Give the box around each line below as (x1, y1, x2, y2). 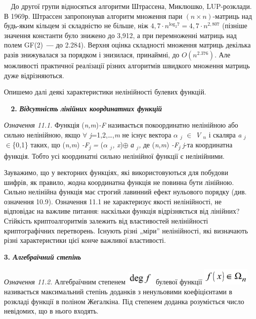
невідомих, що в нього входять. (4, 306, 99, 316)
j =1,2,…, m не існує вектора (89, 129, 171, 139)
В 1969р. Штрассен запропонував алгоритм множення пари (4, 10, 182, 21)
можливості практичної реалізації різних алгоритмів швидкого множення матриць (4, 60, 250, 70)
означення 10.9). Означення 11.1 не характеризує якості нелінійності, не (4, 196, 222, 206)
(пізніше (222, 20, 248, 31)
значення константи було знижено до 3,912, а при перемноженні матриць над (4, 30, 237, 40)
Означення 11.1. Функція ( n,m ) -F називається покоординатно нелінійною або (4, 120, 238, 130)
